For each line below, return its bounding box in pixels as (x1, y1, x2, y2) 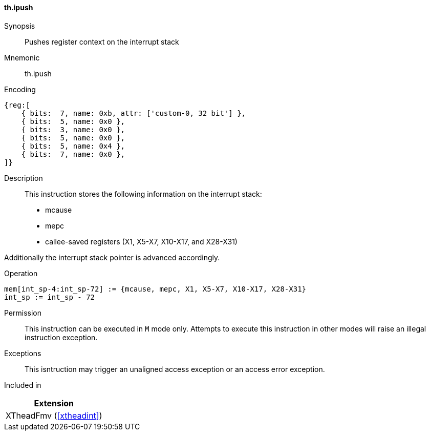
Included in (4, 380, 41, 389)
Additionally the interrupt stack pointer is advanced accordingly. (4, 253, 220, 262)
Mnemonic (4, 53, 40, 62)
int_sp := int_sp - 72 (4, 293, 95, 301)
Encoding (4, 85, 36, 94)
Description (4, 173, 43, 182)
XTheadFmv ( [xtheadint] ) (6, 410, 102, 421)
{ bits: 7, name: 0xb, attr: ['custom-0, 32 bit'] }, (21, 109, 246, 117)
